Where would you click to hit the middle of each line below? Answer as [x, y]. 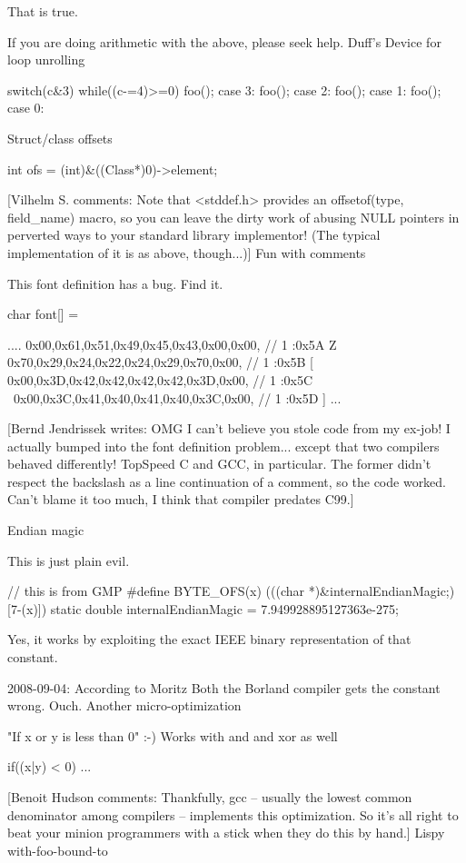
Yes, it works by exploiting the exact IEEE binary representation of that [209, 639]
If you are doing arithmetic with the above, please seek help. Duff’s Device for [224, 41]
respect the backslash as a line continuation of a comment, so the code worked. [227, 481]
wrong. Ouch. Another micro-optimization [124, 705]
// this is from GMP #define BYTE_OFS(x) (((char [156, 591]
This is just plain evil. [69, 560]
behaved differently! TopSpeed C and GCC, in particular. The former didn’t [219, 464]
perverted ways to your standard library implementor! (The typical [194, 235]
